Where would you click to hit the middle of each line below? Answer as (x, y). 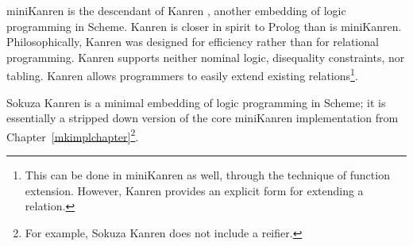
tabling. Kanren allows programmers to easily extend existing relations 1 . (182, 75)
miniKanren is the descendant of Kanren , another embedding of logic (176, 10)
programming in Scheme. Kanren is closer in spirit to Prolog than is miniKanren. (204, 26)
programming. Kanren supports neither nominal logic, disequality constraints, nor (206, 57)
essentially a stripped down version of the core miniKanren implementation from (203, 118)
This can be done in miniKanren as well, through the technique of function (207, 175)
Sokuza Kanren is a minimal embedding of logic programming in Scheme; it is (196, 102)
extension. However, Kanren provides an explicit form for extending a (194, 190)
